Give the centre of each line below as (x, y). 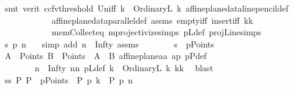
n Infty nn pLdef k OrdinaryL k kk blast (124, 67)
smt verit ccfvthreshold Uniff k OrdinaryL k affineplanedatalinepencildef (146, 8)
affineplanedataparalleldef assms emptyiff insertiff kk (152, 20)
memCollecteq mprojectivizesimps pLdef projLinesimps (156, 32)
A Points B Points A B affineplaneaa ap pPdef (106, 56)
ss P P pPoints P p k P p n (69, 79)
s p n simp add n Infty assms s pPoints (109, 43)
